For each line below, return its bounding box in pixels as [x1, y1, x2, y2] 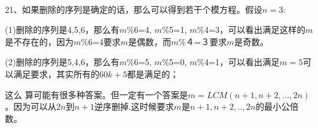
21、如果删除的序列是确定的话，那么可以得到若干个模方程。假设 [5, 2, 262, 15]
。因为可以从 [5, 100, 56, 113]
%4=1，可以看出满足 [197, 55, 280, 68]
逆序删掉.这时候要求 [94, 100, 174, 113]
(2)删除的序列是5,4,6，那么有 [5, 55, 119, 68]
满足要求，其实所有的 [13, 67, 99, 80]
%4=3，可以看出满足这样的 [197, 23, 306, 36]
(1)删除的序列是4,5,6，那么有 [5, 23, 119, 36]
